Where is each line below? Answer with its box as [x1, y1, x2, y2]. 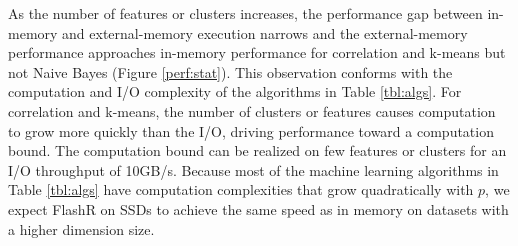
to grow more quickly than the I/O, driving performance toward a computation [8, 120, 494, 141]
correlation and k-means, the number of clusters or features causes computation [8, 100, 496, 121]
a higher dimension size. [8, 218, 155, 239]
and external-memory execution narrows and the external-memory [62, 22, 468, 43]
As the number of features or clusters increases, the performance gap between [8, 3, 483, 23]
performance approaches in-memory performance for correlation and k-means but [8, 42, 506, 63]
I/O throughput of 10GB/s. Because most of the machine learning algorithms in [8, 159, 499, 180]
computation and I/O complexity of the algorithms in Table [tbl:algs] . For [8, 81, 462, 102]
